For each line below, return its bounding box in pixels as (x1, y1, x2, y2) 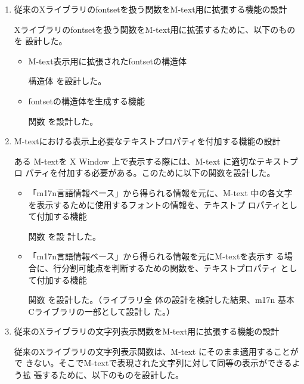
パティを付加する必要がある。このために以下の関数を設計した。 (25, 166, 275, 179)
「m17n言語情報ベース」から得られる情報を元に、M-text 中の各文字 (28, 186, 293, 199)
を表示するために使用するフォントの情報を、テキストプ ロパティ (28, 198, 281, 210)
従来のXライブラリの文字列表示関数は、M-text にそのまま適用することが (14, 345, 299, 357)
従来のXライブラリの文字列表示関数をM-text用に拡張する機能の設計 (14, 325, 280, 337)
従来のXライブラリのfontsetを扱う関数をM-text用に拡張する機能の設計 (14, 3, 287, 15)
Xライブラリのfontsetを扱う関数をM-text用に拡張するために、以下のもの (14, 23, 296, 35)
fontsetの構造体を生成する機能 (28, 94, 145, 107)
